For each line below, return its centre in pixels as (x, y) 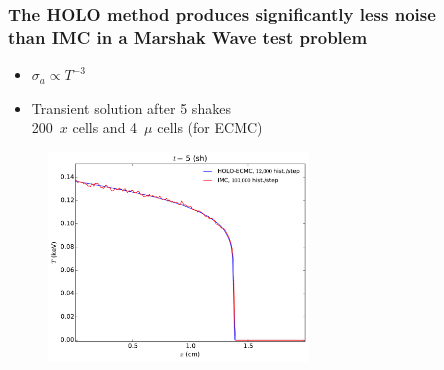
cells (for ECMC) (210, 127)
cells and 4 (105, 127)
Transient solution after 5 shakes (131, 107)
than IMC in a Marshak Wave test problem (188, 36)
